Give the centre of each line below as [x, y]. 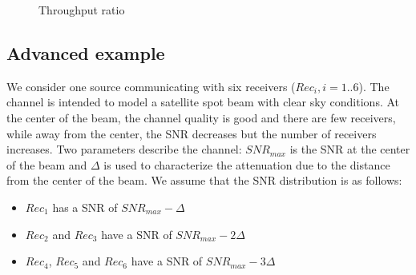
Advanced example [86, 52]
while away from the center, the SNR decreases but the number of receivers [192, 133]
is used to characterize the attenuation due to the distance [247, 164]
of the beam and [47, 164]
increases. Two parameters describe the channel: [124, 149]
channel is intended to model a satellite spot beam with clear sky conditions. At [203, 102]
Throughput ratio [82, 10]
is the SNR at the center [350, 149]
